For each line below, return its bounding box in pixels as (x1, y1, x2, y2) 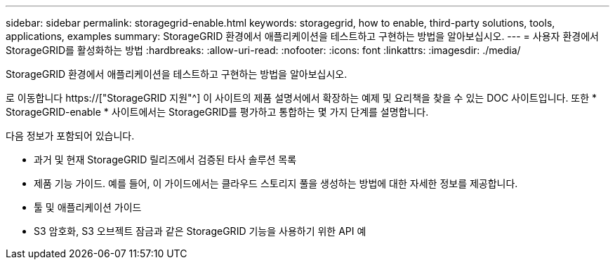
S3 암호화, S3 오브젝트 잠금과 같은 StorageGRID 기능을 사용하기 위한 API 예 (34, 225, 366, 237)
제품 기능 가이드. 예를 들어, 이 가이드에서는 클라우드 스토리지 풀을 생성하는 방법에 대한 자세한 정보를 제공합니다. (34, 177, 518, 189)
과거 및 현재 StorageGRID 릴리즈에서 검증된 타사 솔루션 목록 (34, 154, 297, 165)
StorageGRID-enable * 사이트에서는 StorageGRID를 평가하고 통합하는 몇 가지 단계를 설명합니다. (6, 106, 429, 118)
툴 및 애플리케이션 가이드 (34, 201, 142, 213)
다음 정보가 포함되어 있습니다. (6, 130, 135, 142)
